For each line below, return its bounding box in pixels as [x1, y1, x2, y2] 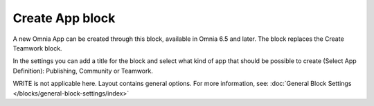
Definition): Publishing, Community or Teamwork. [12, 67, 154, 75]
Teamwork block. [12, 44, 62, 52]
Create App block [12, 10, 116, 26]
